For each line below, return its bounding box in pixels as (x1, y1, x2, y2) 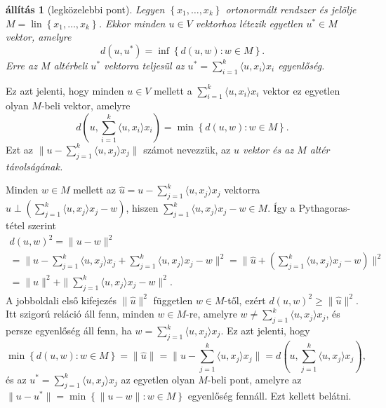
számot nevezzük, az (143, 142, 231, 156)
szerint (27, 218, 57, 233)
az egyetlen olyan (121, 372, 195, 386)
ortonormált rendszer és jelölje (225, 2, 357, 16)
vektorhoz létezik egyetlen (195, 15, 303, 30)
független (153, 292, 193, 307)
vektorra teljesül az (104, 57, 185, 72)
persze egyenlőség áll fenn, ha (6, 323, 132, 338)
